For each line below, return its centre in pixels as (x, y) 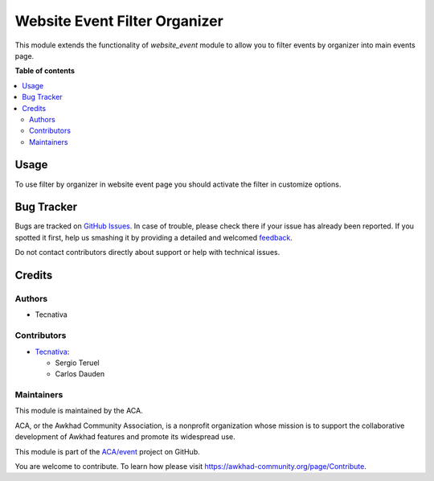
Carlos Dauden (80, 374)
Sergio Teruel (77, 363)
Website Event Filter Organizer (119, 21)
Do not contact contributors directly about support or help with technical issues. (147, 253)
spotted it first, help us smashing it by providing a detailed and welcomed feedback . (154, 237)
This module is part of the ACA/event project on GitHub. (107, 451)
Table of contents (45, 71)
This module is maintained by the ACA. (79, 411)
